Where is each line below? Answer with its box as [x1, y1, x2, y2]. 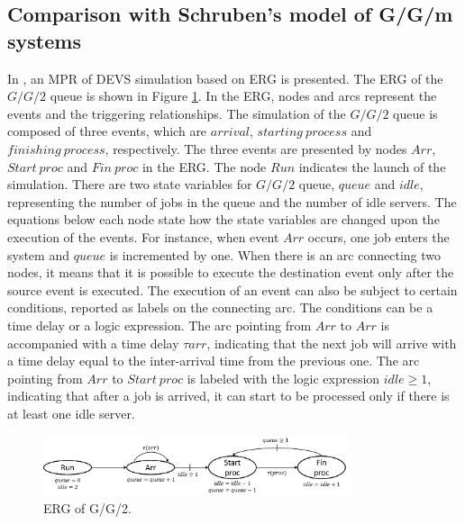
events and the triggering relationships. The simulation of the [7, 104, 346, 122]
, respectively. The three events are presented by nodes [105, 139, 407, 158]
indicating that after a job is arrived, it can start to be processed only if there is [7, 386, 450, 405]
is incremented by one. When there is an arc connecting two [109, 245, 441, 264]
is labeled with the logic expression [187, 368, 380, 387]
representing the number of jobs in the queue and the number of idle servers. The [7, 192, 457, 211]
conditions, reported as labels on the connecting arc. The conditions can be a [7, 298, 433, 317]
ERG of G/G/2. [43, 498, 132, 517]
